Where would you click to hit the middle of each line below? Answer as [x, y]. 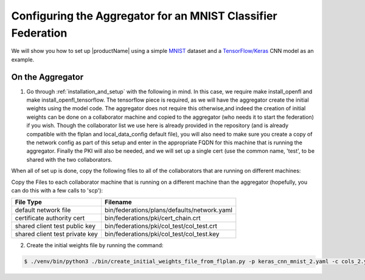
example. [23, 59]
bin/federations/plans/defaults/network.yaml [168, 210]
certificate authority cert [50, 218]
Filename [118, 202]
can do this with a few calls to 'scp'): [57, 190]
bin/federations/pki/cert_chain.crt [152, 218]
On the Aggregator [47, 77]
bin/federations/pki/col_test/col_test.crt [161, 226]
